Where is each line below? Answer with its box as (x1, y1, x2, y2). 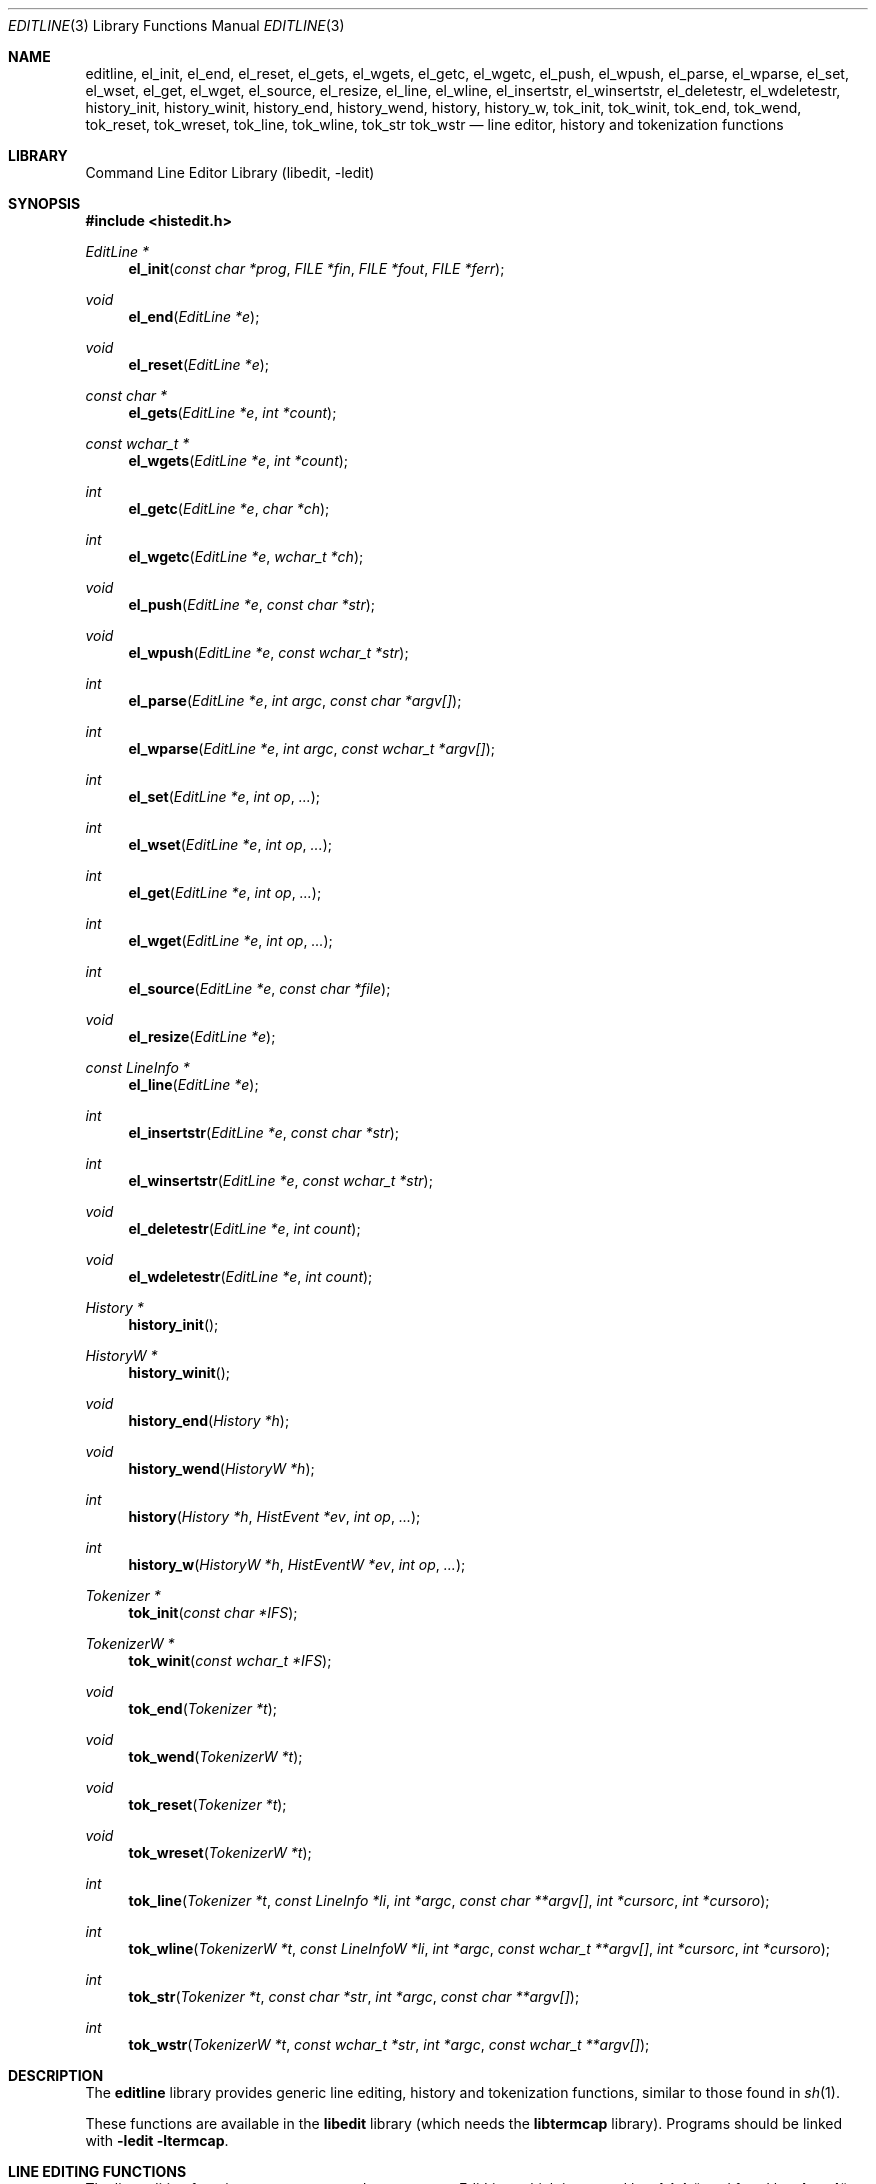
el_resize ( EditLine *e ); (128, 1028, 276, 1045)
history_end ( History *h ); (128, 1412, 290, 1429)
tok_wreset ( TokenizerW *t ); (128, 1844, 312, 1861)
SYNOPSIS (8, 195, 81, 212)
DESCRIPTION (8, 2067, 104, 2084)
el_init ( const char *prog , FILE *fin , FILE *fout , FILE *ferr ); (128, 260, 505, 277)
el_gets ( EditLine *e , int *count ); (128, 404, 337, 421)
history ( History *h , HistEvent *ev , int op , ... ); (128, 1508, 421, 1525)
